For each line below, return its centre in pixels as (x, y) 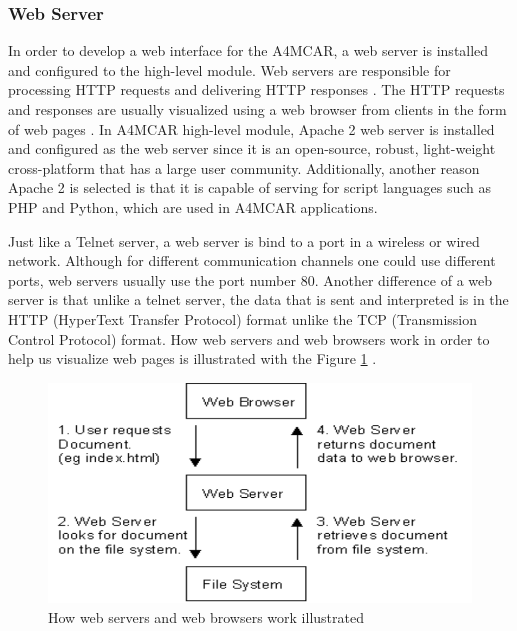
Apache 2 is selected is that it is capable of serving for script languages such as (249, 187)
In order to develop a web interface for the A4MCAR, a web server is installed (248, 50)
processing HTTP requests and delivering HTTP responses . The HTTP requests (256, 89)
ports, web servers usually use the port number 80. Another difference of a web (250, 279)
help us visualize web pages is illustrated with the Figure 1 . (192, 358)
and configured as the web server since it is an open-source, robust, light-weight (252, 148)
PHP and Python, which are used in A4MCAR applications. (193, 206)
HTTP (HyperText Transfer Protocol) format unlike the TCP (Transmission (242, 318)
